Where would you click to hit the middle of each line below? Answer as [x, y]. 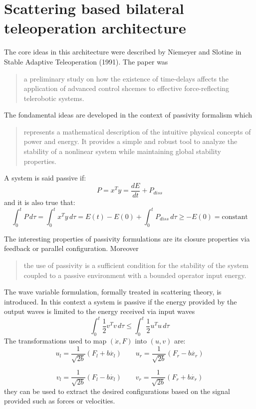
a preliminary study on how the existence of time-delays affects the [126, 78]
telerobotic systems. [54, 98]
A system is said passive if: [45, 178]
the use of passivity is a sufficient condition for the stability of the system [136, 265]
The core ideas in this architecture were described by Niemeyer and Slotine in [123, 52]
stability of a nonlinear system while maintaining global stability [122, 151]
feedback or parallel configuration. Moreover [71, 248]
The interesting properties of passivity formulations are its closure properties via [127, 238]
